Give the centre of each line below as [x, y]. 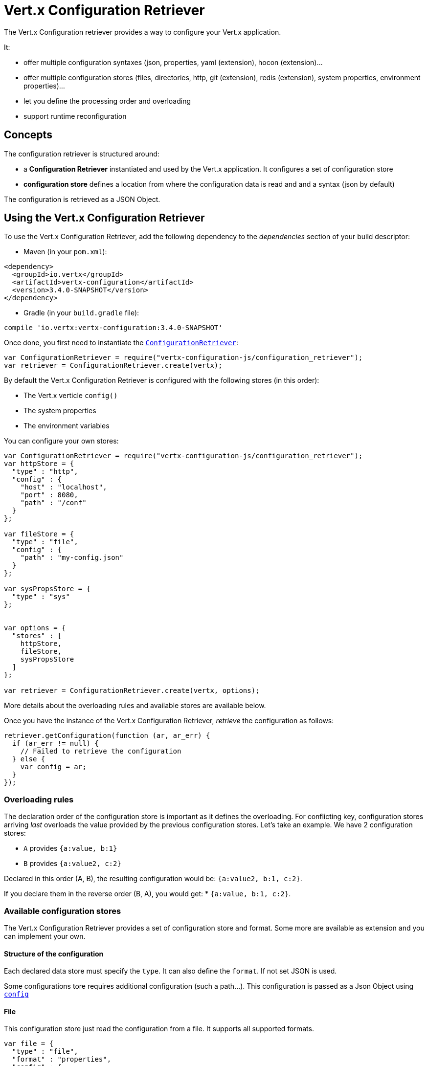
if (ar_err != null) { [55, 744]
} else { [29, 759]
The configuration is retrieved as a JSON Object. [82, 199]
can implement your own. [45, 936]
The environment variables [67, 426]
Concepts [28, 135]
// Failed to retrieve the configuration [101, 751]
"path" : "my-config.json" [72, 558]
